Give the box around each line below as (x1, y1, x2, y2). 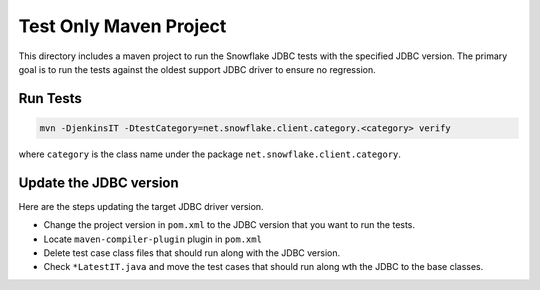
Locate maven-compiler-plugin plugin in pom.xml (43, 233, 262, 245)
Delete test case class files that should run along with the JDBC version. (43, 247, 340, 259)
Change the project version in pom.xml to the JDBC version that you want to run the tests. (43, 219, 415, 231)
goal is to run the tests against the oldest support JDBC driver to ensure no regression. (18, 63, 376, 75)
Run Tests (18, 90, 82, 107)
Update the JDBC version (18, 174, 179, 191)
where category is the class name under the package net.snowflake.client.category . (18, 148, 402, 160)
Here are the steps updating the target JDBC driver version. (18, 200, 264, 212)
